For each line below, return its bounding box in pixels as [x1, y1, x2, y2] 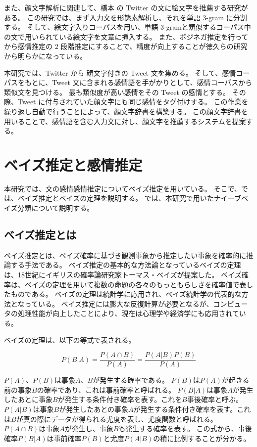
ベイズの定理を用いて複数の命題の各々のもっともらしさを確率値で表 [24, 279, 247, 289]
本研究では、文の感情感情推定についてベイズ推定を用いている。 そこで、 [4, 183, 241, 193]
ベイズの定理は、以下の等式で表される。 [4, 334, 136, 345]
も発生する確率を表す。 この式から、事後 [118, 423, 252, 434]
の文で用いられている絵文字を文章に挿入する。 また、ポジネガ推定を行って [4, 31, 249, 42]
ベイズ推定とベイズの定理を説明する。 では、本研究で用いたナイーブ [17, 193, 241, 203]
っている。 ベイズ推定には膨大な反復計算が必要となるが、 [24, 298, 213, 309]
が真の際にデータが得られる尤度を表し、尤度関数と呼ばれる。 [16, 413, 217, 424]
